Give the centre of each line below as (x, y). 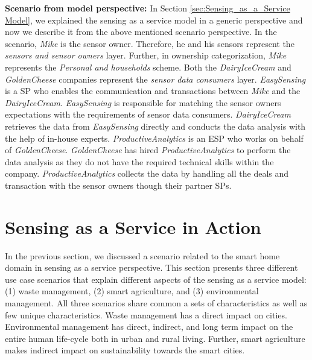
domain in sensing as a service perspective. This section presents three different (151, 267)
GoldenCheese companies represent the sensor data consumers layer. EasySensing (155, 79)
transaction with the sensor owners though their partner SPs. (118, 185)
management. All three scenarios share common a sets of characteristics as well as (156, 303)
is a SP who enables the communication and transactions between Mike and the (153, 91)
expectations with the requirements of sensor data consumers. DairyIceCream (148, 114)
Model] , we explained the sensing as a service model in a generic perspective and (154, 20)
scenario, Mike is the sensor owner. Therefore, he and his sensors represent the (150, 43)
